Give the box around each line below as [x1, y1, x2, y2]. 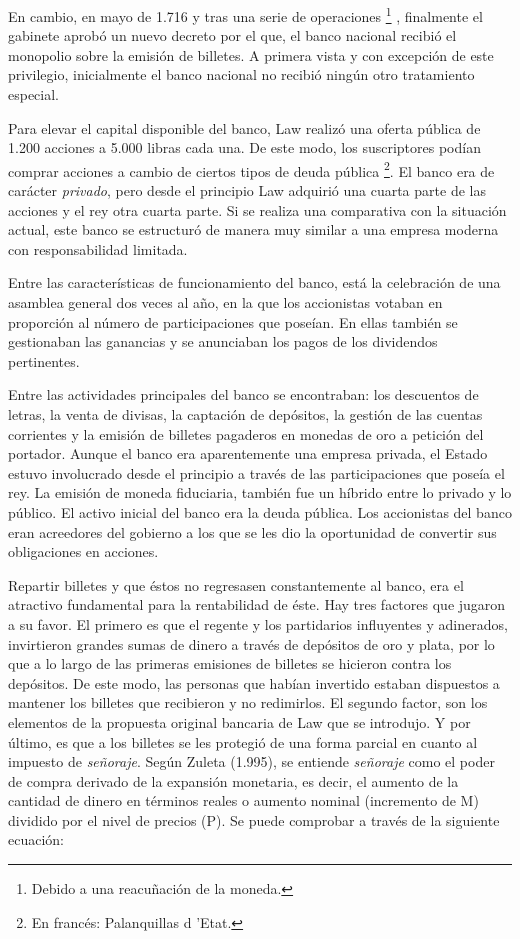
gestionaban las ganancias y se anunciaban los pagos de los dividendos [8, 331, 438, 352]
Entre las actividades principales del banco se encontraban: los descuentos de [8, 384, 479, 405]
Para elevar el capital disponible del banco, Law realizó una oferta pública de [8, 117, 481, 138]
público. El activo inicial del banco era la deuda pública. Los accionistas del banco [8, 501, 512, 522]
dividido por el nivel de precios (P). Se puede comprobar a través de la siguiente [8, 809, 500, 830]
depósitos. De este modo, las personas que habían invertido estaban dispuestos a [8, 672, 500, 693]
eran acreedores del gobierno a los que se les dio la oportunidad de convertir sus [8, 521, 497, 542]
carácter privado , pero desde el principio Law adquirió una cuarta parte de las [8, 180, 486, 201]
